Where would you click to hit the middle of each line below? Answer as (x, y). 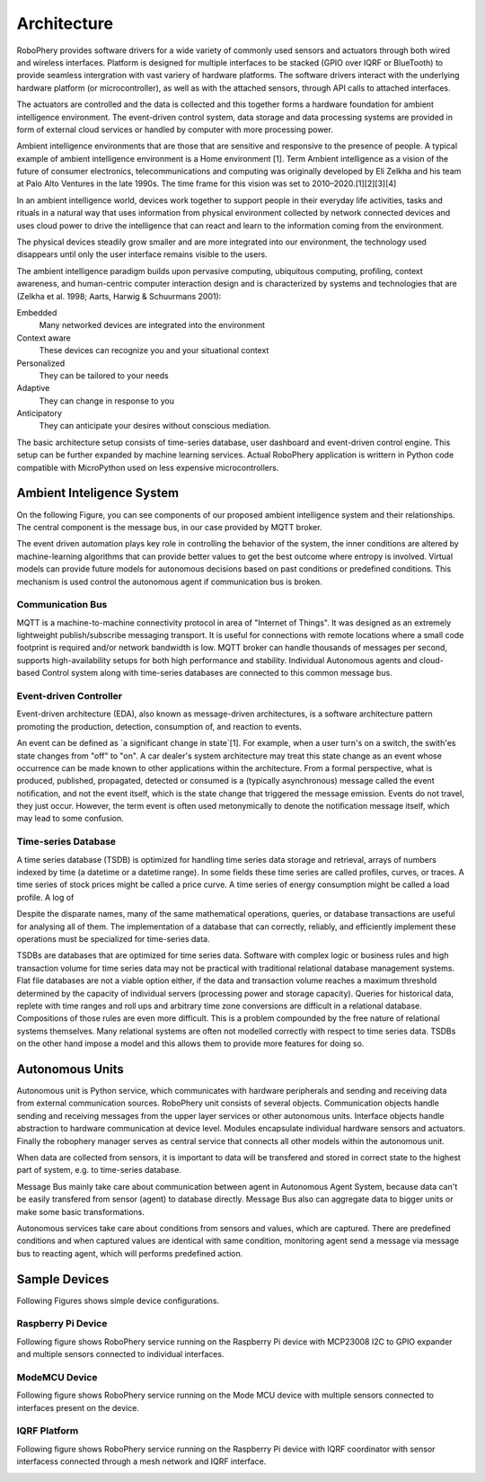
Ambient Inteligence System (98, 493)
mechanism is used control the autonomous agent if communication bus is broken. (169, 581)
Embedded (37, 312)
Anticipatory (40, 413)
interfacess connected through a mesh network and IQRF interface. (141, 1461)
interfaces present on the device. (78, 1407)
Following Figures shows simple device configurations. (118, 1300)
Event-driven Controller (70, 696)
